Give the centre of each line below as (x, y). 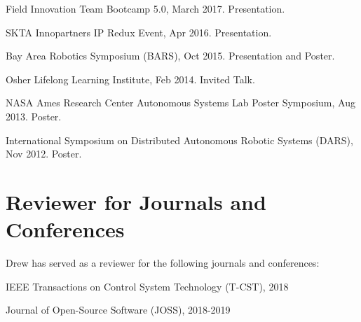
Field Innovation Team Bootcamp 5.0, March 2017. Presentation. (145, 8)
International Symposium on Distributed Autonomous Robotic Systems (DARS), (179, 140)
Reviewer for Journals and (136, 201)
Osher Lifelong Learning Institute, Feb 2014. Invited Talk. (130, 79)
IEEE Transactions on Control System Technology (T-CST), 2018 (147, 286)
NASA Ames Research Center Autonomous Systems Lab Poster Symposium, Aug (180, 103)
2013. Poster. (34, 116)
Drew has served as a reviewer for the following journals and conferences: (163, 263)
